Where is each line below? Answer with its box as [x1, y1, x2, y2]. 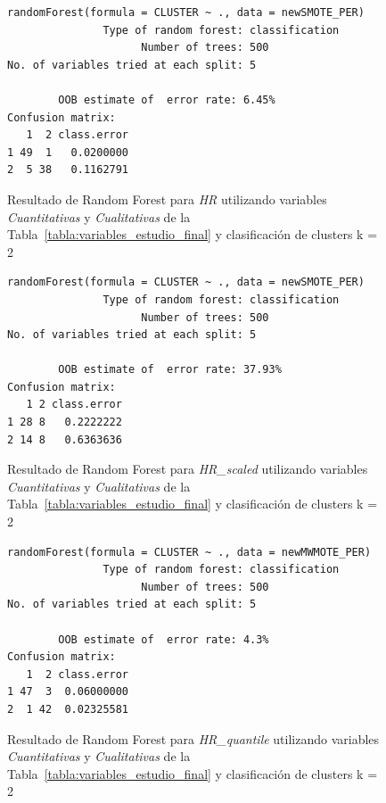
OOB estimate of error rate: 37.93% [58, 363, 282, 377]
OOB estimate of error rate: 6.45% [58, 93, 275, 106]
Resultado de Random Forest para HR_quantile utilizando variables [7, 729, 380, 748]
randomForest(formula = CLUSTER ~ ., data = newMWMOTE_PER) [7, 545, 372, 559]
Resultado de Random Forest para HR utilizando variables [7, 189, 327, 208]
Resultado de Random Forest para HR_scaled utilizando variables [7, 459, 368, 478]
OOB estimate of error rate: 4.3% [58, 633, 269, 646]
